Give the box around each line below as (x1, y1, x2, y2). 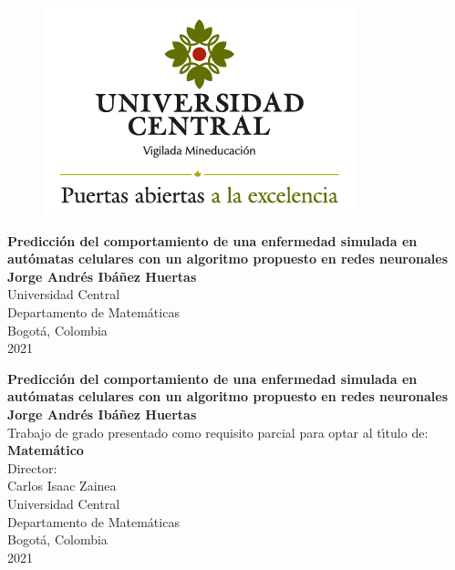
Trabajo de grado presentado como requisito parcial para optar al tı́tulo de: (7, 422, 429, 441)
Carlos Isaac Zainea (7, 476, 117, 495)
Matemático (7, 440, 84, 460)
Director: (7, 458, 57, 477)
